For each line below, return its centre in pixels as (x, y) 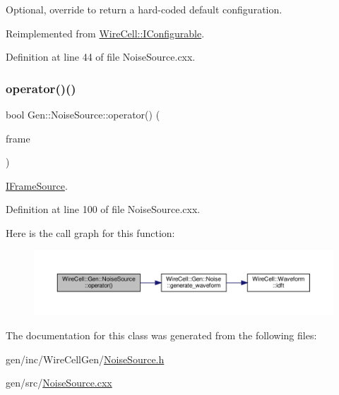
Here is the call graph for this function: (90, 232)
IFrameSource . (37, 185)
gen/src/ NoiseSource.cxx (59, 383)
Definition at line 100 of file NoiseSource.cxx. (103, 209)
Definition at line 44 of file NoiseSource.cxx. (101, 57)
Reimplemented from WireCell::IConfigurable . (105, 33)
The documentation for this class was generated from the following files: (161, 335)
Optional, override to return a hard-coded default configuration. (144, 9)
